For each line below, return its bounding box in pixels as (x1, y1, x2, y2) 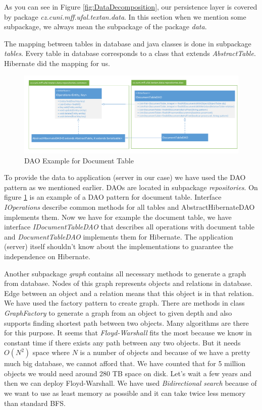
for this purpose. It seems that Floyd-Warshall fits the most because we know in (4, 327, 252, 338)
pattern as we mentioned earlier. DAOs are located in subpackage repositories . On (4, 182, 258, 192)
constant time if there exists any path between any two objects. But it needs (4, 337, 241, 347)
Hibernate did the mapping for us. (4, 57, 110, 68)
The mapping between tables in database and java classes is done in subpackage (4, 38, 251, 48)
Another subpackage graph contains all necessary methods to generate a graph (4, 268, 246, 278)
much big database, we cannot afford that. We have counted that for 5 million (4, 358, 246, 369)
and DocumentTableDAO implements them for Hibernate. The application (4, 231, 233, 242)
